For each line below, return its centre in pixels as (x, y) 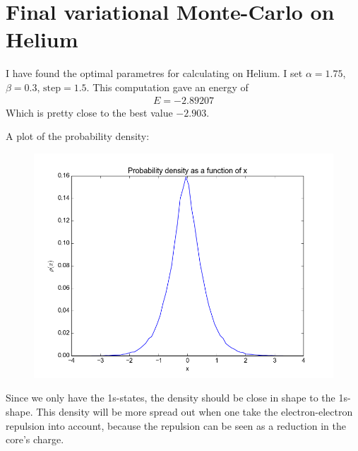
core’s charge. (35, 439)
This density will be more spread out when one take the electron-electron (195, 411)
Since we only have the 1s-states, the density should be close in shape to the (171, 398)
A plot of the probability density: (78, 136)
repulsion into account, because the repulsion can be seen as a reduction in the (176, 425)
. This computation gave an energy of (167, 87)
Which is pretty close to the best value (89, 112)
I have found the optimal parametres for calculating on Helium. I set (154, 73)
